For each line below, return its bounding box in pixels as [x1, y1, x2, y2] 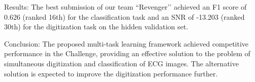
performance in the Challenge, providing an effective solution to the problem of [4, 48, 250, 59]
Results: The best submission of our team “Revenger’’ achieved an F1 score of [4, 2, 247, 12]
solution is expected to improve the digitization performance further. [4, 68, 218, 78]
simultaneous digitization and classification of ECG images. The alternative [4, 58, 239, 68]
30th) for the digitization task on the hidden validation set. [4, 21, 188, 32]
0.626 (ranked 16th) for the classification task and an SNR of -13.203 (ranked [4, 11, 245, 22]
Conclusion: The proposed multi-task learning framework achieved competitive [4, 38, 249, 49]
